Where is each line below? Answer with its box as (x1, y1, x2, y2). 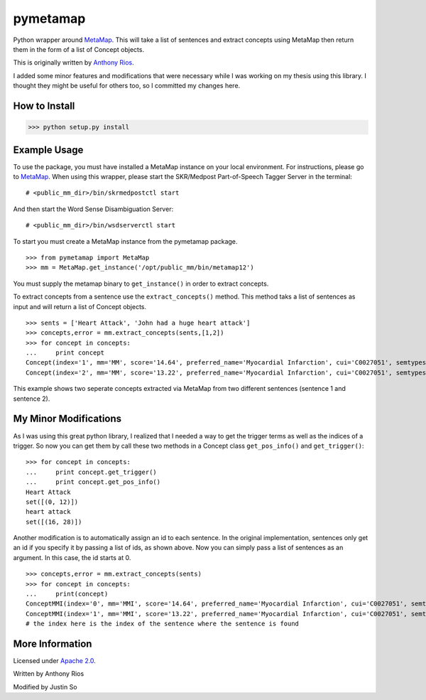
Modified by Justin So (13, 682, 77, 691)
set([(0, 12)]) (26, 497, 79, 506)
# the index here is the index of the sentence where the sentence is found (26, 620, 300, 628)
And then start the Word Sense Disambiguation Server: (13, 205, 174, 213)
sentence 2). (13, 394, 50, 403)
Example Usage (13, 144, 84, 156)
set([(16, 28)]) (26, 517, 82, 526)
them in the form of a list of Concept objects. (13, 45, 145, 53)
